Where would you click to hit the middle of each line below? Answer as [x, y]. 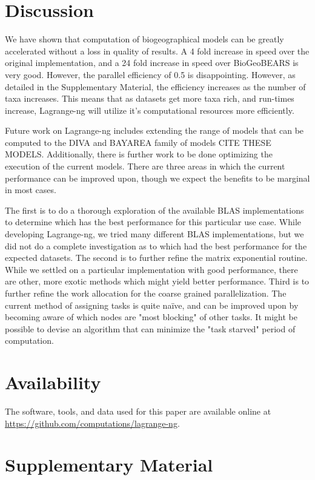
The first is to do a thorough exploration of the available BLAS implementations [154, 210]
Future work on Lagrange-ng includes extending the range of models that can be [154, 130]
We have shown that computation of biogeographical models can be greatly [144, 39]
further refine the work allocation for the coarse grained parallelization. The [146, 293]
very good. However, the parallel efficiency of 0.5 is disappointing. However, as [150, 74]
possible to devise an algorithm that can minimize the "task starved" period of [150, 328]
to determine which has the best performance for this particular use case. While [153, 222]
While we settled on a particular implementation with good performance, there [151, 269]
